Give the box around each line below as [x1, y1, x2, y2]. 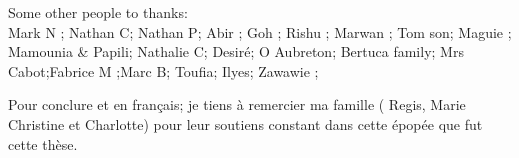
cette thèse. [8, 133, 78, 154]
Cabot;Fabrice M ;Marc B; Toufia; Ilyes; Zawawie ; [8, 60, 319, 81]
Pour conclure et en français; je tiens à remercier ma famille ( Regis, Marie [8, 94, 466, 115]
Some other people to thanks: [8, 2, 188, 22]
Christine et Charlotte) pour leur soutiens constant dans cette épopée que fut [8, 113, 483, 134]
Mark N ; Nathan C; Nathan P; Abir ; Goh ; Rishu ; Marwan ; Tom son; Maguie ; [8, 21, 512, 42]
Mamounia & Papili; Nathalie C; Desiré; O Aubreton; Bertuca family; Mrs [8, 41, 464, 62]
